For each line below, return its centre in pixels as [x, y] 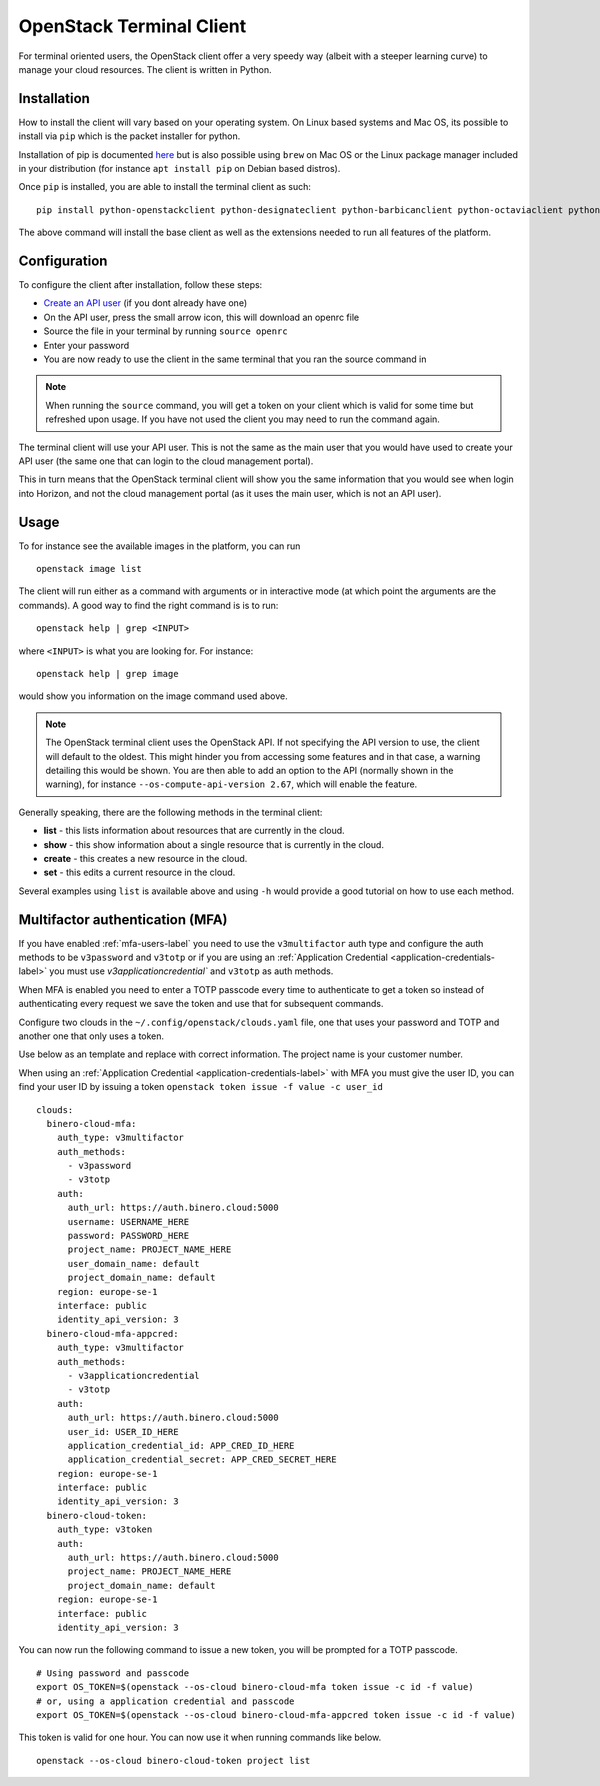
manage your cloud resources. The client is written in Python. [145, 69]
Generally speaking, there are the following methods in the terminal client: [170, 812]
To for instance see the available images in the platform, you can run [159, 546]
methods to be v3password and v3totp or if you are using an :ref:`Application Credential [203, 957]
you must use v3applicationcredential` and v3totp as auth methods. [191, 971]
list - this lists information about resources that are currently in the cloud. [194, 831]
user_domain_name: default [133, 1263]
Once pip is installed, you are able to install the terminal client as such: [165, 187]
